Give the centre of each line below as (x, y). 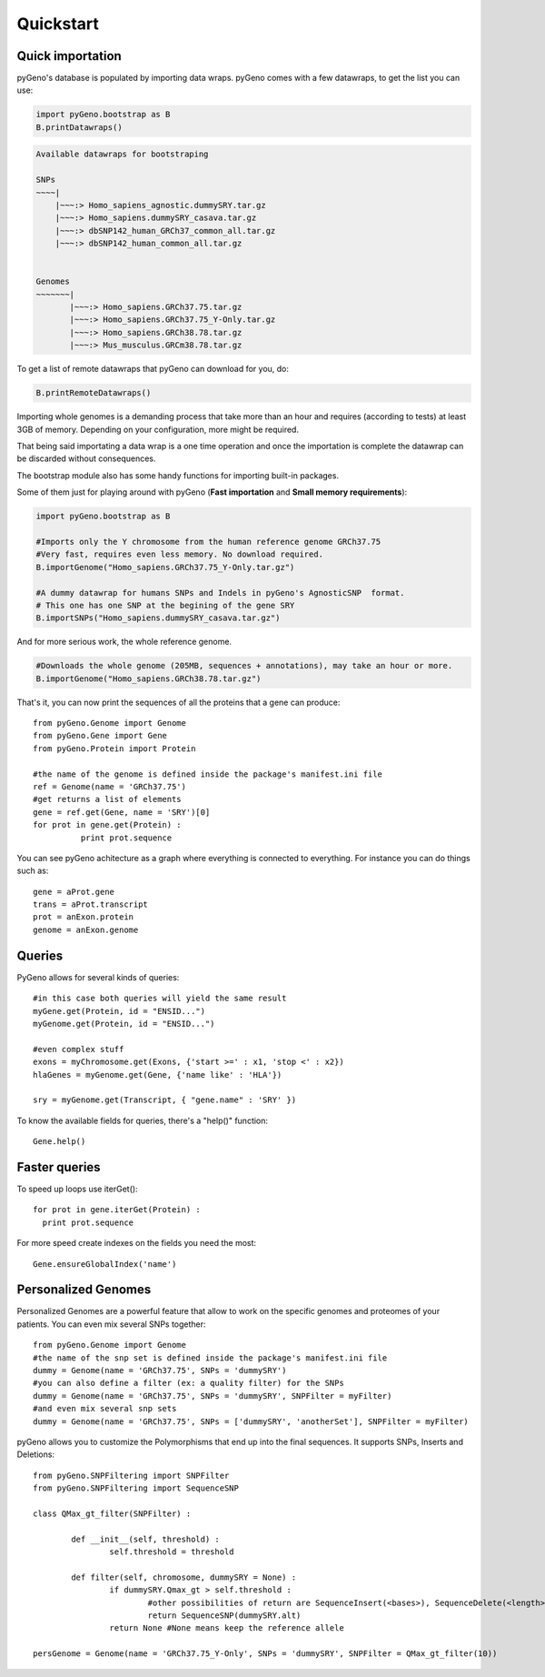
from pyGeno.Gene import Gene (100, 736)
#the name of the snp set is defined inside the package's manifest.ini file (210, 1358)
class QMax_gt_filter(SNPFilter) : (112, 1513)
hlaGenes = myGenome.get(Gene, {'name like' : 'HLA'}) (158, 1074)
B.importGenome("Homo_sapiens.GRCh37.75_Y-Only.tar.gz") (165, 567)
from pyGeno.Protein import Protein (114, 748)
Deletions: (35, 1454)
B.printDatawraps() (79, 127)
